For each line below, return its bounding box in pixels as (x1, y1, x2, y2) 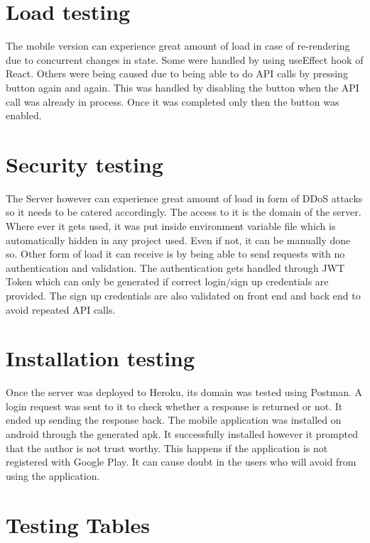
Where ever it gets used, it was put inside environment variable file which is (6, 219, 336, 233)
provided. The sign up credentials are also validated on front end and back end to (6, 287, 361, 302)
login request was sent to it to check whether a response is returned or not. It (6, 398, 343, 413)
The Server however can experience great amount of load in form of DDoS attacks (6, 190, 363, 205)
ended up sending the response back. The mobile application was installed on (6, 412, 342, 427)
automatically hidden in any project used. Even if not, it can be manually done (6, 232, 351, 247)
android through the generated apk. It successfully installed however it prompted (6, 427, 358, 441)
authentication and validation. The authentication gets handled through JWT (6, 260, 345, 275)
